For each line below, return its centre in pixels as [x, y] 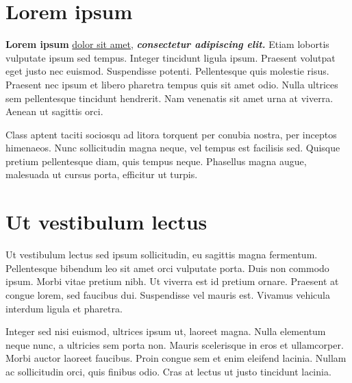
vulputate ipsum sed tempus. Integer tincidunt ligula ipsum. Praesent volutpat [171, 57]
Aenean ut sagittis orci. [54, 111]
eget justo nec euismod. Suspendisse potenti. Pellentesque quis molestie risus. [167, 71]
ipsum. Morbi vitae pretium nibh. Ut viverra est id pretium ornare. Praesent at [172, 281]
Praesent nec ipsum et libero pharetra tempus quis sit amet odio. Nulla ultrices [172, 84]
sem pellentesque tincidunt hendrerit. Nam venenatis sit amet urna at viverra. [169, 98]
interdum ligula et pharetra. [64, 308]
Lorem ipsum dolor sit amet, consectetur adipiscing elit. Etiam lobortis [167, 44]
